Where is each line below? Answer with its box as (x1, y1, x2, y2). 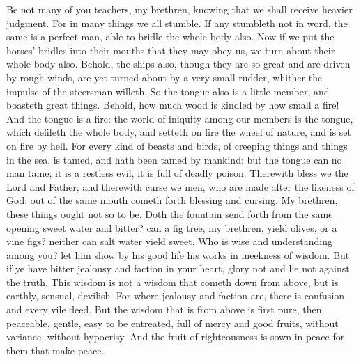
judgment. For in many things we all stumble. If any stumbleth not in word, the (6, 15, 348, 30)
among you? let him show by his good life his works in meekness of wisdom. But (6, 247, 350, 262)
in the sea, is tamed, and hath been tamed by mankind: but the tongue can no (6, 152, 342, 166)
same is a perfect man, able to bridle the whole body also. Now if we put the (6, 29, 335, 44)
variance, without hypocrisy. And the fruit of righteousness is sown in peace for (6, 329, 345, 344)
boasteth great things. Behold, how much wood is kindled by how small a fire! (6, 97, 339, 112)
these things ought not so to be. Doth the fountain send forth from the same (6, 206, 333, 221)
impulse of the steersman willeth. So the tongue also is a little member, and (6, 84, 330, 98)
